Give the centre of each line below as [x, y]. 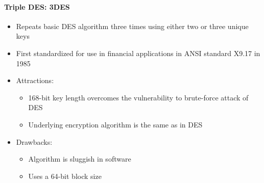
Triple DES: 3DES [37, 6]
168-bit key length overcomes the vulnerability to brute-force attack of [138, 97]
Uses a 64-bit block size [65, 176]
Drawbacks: [34, 141]
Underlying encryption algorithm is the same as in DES [115, 124]
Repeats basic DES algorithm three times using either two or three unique [132, 26]
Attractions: [35, 80]
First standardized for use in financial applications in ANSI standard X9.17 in [138, 53]
